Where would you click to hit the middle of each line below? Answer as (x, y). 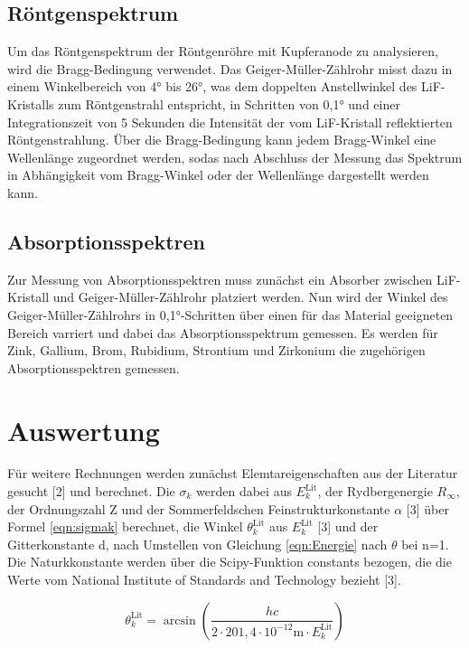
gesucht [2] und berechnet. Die (91, 491)
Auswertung (84, 430)
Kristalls (31, 103)
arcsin (179, 620)
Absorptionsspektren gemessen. (94, 367)
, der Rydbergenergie (375, 491)
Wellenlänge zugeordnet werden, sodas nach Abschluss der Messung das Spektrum (235, 157)
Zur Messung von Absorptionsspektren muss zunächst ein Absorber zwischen (220, 279)
